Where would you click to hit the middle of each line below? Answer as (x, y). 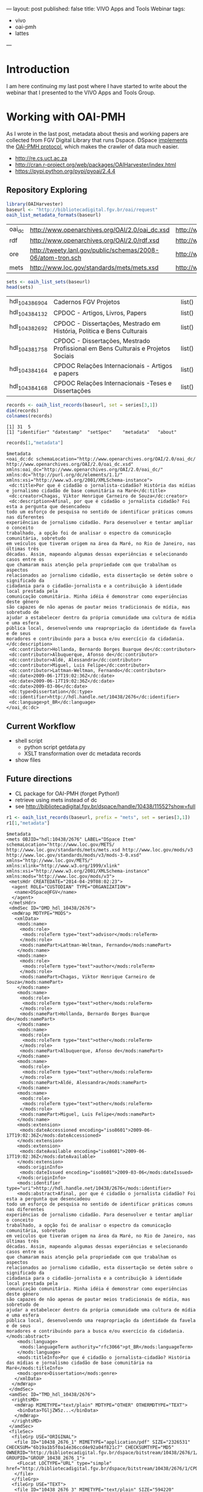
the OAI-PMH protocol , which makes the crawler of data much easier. (93, 146)
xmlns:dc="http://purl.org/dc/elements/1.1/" (64, 475)
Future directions (39, 779)
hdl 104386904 (28, 302)
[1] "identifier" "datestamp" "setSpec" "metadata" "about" (92, 432)
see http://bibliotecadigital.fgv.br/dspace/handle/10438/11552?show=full (105, 806)
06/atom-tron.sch (56, 257)
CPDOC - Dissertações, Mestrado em (107, 323)
